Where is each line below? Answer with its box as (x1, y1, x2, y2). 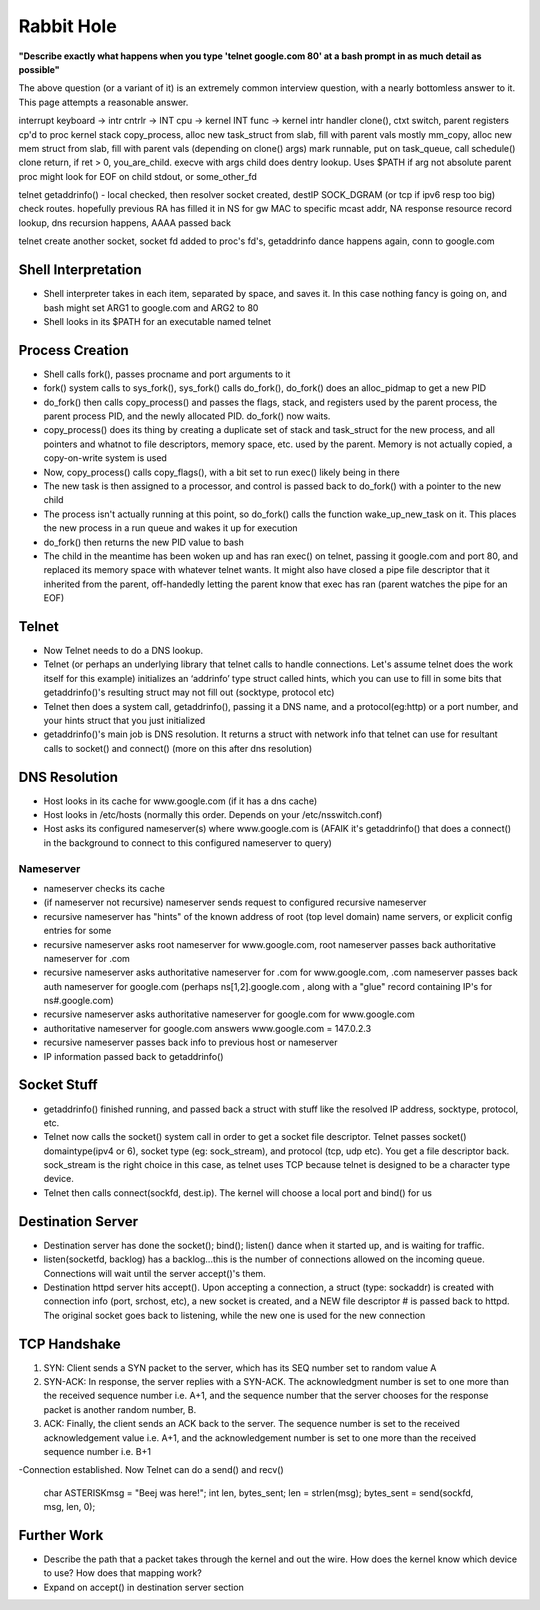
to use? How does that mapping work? (43, 1567, 202, 1579)
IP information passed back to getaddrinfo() (43, 1050, 224, 1062)
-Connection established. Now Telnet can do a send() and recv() (18, 1464, 284, 1476)
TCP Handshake (18, 1335, 121, 1352)
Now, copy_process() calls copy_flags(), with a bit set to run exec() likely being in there (43, 466, 400, 478)
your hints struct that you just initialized (43, 714, 206, 726)
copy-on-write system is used (43, 452, 167, 464)
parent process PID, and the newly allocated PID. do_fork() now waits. (43, 410, 331, 422)
